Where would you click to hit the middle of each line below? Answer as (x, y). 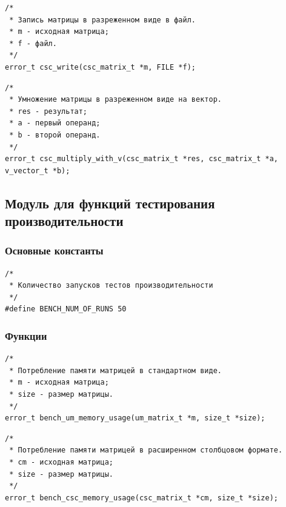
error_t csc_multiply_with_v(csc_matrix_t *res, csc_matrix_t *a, (142, 159)
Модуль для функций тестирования (110, 203)
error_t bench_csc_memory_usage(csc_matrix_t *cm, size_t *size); (142, 498)
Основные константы (54, 250)
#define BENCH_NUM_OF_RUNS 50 (66, 309)
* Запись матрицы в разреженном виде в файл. (102, 20)
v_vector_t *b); (38, 171)
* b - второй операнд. (55, 135)
